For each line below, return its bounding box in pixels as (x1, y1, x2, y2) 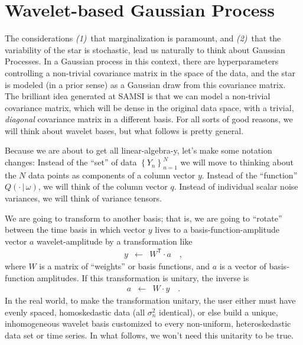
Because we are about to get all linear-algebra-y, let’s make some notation (5, 144, 272, 157)
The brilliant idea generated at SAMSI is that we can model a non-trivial (5, 90, 271, 102)
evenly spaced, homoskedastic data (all (5, 305, 145, 318)
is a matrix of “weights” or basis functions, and (39, 259, 210, 272)
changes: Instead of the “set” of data (5, 156, 137, 168)
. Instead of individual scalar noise (174, 180, 298, 193)
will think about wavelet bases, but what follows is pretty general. (5, 124, 244, 136)
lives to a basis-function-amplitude (155, 223, 279, 236)
